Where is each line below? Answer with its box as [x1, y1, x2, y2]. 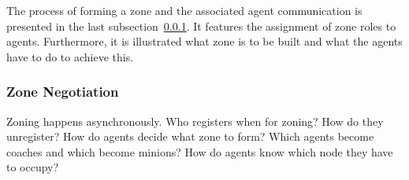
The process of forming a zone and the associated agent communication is [6, 2, 363, 18]
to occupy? [6, 159, 59, 175]
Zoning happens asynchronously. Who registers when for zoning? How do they [6, 112, 384, 129]
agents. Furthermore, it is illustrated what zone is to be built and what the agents [6, 33, 403, 50]
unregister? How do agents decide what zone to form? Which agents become [6, 128, 374, 145]
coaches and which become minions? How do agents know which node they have [6, 143, 393, 160]
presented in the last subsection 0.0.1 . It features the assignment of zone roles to [6, 17, 396, 34]
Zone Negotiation [6, 82, 119, 101]
